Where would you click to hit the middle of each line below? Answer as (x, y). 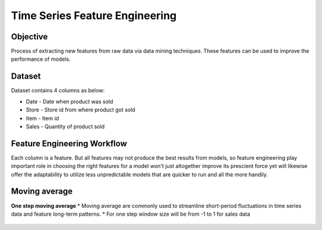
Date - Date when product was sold (69, 101)
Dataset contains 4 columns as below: (58, 91)
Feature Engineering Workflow (69, 143)
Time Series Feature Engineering (94, 15)
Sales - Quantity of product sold (65, 126)
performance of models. (41, 59)
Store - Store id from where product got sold (80, 110)
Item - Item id (42, 118)
